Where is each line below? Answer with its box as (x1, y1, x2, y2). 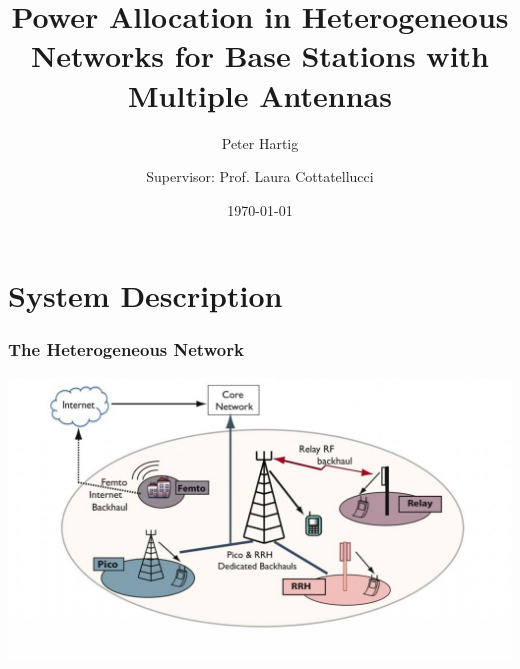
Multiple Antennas (128, 74, 392, 115)
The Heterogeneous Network (8, 337, 244, 362)
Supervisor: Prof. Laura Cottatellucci (146, 166, 374, 187)
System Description (8, 275, 283, 316)
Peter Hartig (221, 132, 299, 153)
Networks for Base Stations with (31, 35, 489, 76)
